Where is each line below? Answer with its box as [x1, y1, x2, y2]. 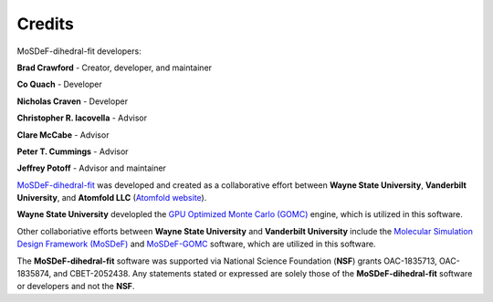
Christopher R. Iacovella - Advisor [16, 112, 148, 123]
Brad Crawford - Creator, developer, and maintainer [16, 62, 213, 73]
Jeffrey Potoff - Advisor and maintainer [16, 162, 166, 173]
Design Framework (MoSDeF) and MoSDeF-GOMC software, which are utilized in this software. [16, 238, 376, 250]
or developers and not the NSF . [16, 281, 135, 292]
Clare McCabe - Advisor [16, 129, 110, 141]
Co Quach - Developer [16, 78, 102, 90]
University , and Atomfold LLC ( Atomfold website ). [16, 193, 207, 203]
